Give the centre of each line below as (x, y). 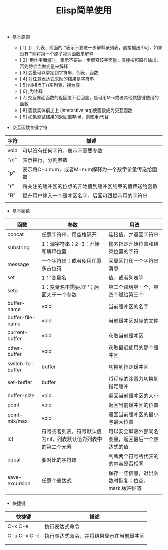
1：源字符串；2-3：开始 (71, 244)
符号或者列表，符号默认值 (72, 431)
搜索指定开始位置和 (131, 244)
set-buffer (20, 382)
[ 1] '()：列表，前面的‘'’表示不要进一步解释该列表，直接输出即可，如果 (91, 48)
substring (19, 248)
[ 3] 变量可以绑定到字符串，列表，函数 (59, 73)
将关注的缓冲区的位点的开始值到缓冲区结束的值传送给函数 (90, 186)
